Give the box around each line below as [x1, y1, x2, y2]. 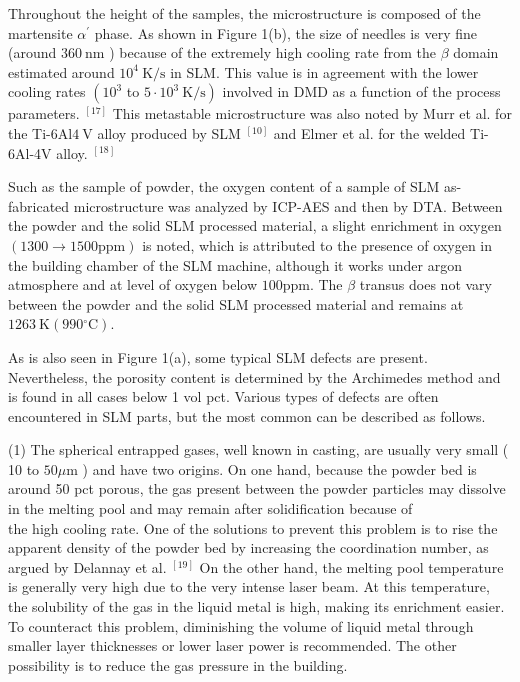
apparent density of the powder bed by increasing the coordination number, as [8, 537, 489, 558]
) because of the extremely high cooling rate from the [109, 42, 437, 63]
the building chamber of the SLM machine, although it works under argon [8, 254, 462, 275]
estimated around [8, 61, 115, 82]
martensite [8, 22, 73, 43]
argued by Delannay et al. [8, 556, 167, 577]
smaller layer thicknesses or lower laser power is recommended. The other [8, 635, 457, 656]
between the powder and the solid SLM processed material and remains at [8, 293, 464, 314]
